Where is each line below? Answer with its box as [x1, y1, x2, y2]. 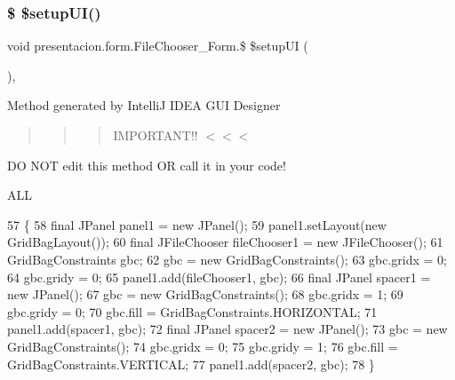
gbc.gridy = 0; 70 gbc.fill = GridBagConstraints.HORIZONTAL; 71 [7, 302, 378, 321]
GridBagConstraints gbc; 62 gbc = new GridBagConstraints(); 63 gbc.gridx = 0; [7, 249, 448, 268]
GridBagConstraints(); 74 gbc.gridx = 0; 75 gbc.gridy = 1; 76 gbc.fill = [7, 336, 398, 355]
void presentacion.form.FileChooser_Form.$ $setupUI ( [7, 36, 308, 55]
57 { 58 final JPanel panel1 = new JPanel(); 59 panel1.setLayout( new [7, 215, 387, 234]
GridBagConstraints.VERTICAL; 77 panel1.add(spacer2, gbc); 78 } [7, 354, 375, 373]
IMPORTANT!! [113, 126, 198, 144]
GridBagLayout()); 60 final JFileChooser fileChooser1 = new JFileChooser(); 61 [7, 233, 443, 251]
